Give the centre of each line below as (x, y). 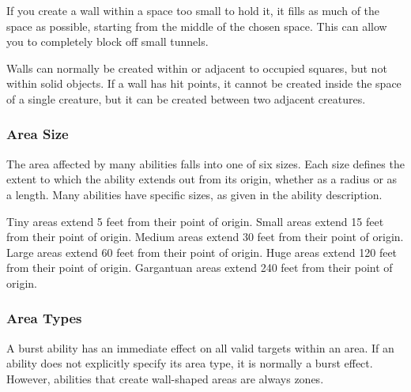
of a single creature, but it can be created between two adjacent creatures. (186, 98)
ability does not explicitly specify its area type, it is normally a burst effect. (190, 363)
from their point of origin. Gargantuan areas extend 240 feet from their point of (200, 268)
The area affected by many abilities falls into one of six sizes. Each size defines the (205, 163)
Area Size (38, 134)
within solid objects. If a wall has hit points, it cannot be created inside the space (204, 83)
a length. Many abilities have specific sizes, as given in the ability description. (194, 194)
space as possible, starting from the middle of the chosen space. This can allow (197, 26)
